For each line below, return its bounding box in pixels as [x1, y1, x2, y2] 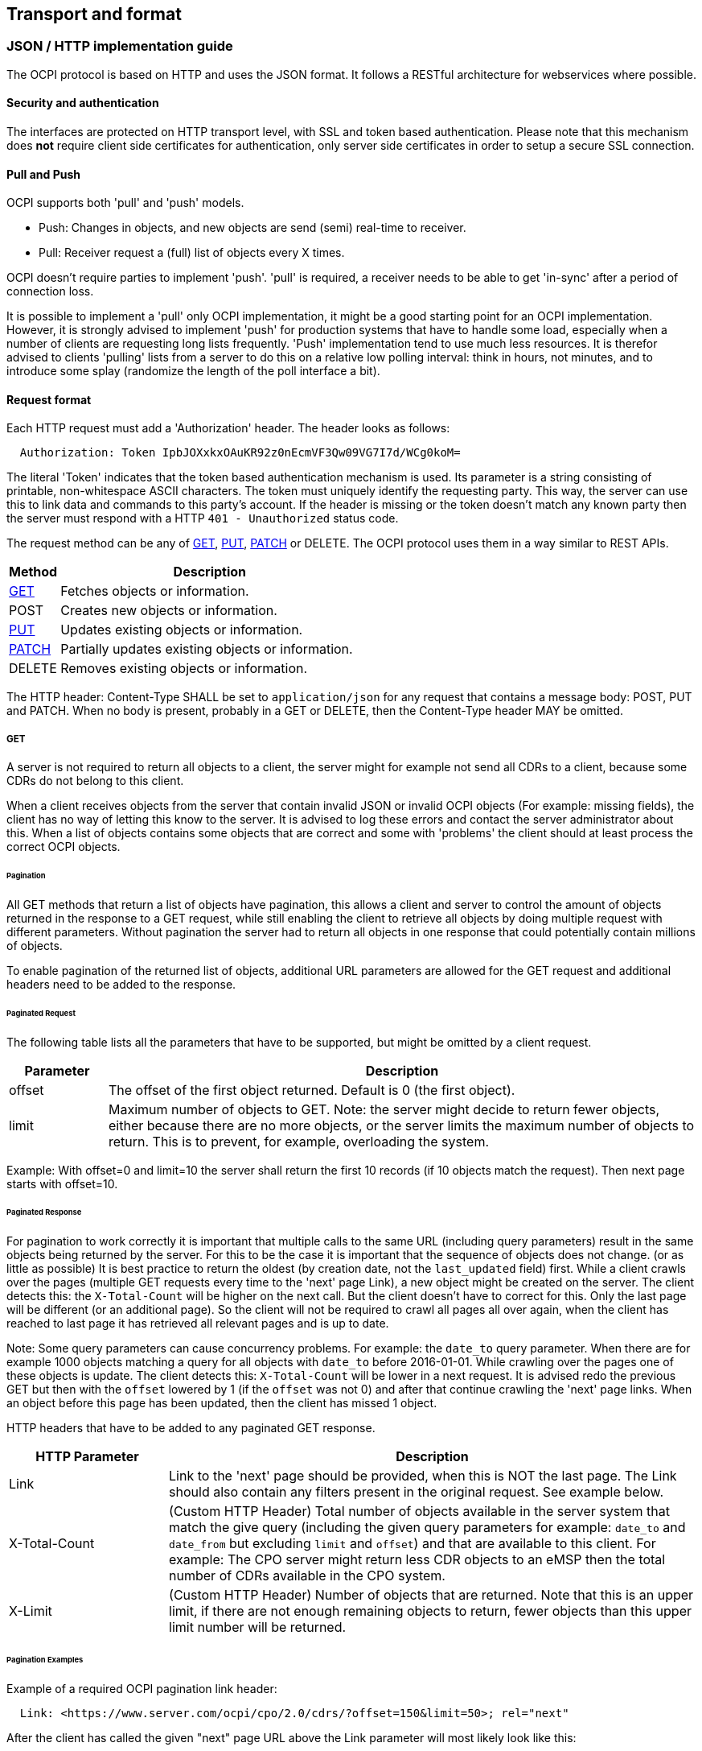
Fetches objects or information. [60, 583, 249, 600]
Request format [6, 392, 92, 407]
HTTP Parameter [35, 1448, 139, 1465]
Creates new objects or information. [60, 602, 277, 619]
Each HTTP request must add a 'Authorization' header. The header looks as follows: [6, 421, 450, 436]
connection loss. [6, 284, 94, 299]
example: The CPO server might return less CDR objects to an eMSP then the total [169, 1551, 666, 1568]
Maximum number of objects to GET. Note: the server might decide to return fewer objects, [108, 1101, 660, 1117]
